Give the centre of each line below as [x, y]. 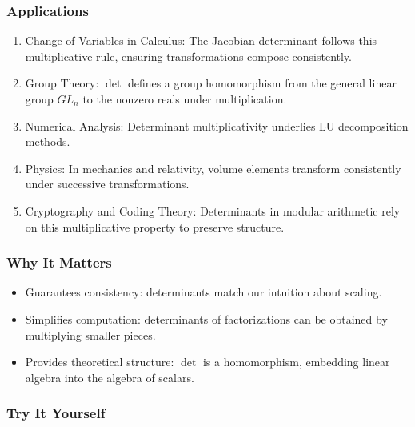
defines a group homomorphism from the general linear [262, 83]
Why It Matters [59, 262]
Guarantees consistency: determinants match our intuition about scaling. [204, 292]
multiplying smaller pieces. [90, 334]
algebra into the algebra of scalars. [110, 377]
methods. [48, 141]
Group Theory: [62, 83]
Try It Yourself [56, 413]
